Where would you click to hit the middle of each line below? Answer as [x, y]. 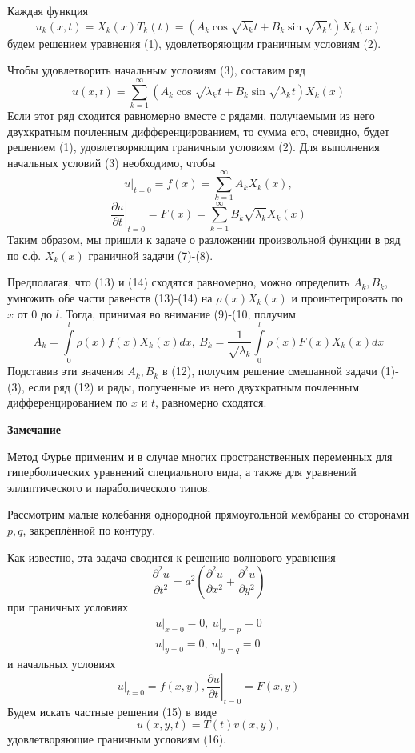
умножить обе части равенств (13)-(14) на [110, 297]
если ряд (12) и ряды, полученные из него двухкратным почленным [194, 386]
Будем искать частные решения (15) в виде [112, 711]
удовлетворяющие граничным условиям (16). [117, 739]
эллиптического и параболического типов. [109, 487]
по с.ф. [24, 255]
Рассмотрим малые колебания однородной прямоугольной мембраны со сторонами [208, 514]
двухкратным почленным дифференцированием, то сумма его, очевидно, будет [198, 131]
